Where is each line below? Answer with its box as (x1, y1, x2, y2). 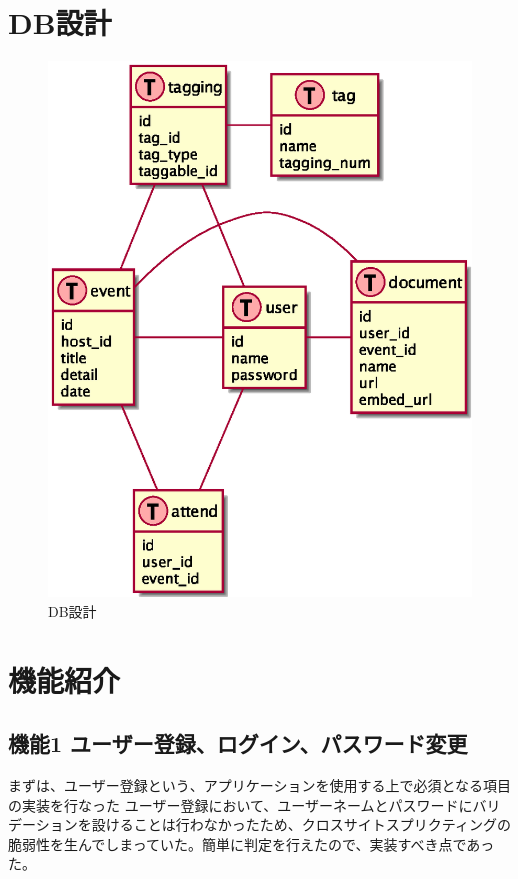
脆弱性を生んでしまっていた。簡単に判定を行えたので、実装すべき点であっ (8, 833, 495, 854)
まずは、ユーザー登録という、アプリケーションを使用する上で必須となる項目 (8, 774, 512, 795)
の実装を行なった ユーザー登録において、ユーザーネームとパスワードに (8, 794, 473, 815)
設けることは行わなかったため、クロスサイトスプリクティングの (91, 814, 511, 835)
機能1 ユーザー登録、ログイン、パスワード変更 (8, 728, 468, 759)
